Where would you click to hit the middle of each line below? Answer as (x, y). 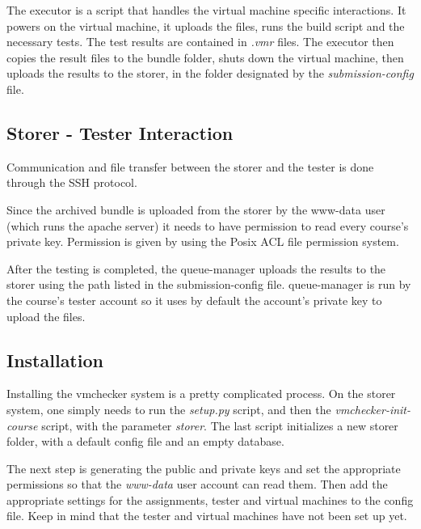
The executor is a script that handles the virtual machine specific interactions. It (206, 10)
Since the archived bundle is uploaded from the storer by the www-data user (196, 209)
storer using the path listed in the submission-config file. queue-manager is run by (209, 284)
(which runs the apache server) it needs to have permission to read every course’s (208, 225)
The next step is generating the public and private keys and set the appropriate (204, 468)
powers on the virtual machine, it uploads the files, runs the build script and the (206, 25)
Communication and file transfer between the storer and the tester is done (190, 166)
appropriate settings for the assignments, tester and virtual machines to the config (210, 499)
